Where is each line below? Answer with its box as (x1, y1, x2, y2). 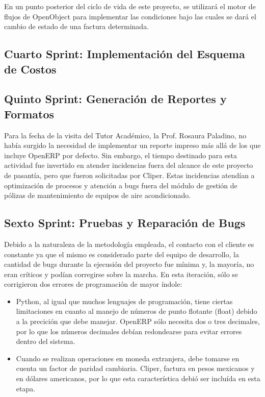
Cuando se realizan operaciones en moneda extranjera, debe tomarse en (16, 353, 240, 363)
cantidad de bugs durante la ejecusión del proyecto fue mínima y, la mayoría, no (4, 259, 254, 269)
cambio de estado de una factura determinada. (4, 21, 149, 32)
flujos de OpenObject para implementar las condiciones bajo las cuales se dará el (4, 11, 256, 21)
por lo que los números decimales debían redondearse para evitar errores (16, 326, 242, 336)
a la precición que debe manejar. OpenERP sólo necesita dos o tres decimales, (16, 316, 260, 327)
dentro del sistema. (16, 336, 75, 346)
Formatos (4, 106, 55, 121)
